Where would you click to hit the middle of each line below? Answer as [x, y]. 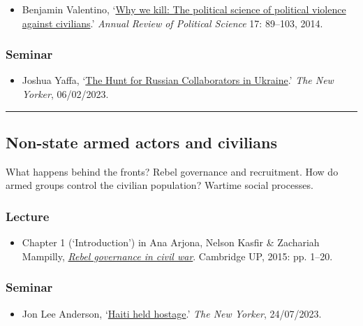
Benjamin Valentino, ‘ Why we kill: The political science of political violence [184, 9]
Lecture [28, 216]
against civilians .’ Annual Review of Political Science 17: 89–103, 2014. [172, 23]
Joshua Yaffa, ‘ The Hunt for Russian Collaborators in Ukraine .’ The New [178, 80]
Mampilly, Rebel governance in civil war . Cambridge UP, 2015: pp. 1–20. [177, 256]
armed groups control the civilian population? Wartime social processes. [160, 185]
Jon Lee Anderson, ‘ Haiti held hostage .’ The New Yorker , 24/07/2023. [172, 313]
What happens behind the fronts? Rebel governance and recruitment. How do [172, 171]
